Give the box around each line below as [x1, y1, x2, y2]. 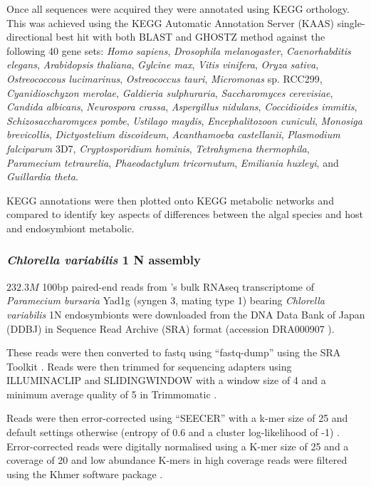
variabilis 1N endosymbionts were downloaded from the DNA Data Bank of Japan [6, 306, 365, 321]
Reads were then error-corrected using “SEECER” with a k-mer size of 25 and [6, 410, 348, 425]
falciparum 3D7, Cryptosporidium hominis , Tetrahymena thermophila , [6, 140, 310, 155]
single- [337, 15, 365, 30]
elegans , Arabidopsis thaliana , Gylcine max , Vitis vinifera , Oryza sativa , [6, 57, 319, 72]
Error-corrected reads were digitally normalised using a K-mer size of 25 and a [6, 438, 349, 453]
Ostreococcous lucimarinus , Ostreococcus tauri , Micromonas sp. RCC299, [6, 71, 323, 86]
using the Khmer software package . [6, 466, 163, 481]
